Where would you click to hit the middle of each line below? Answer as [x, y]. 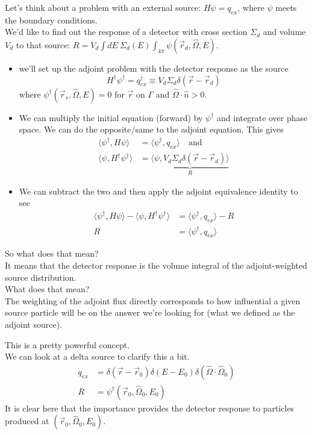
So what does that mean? [52, 253]
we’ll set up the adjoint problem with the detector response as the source [154, 68]
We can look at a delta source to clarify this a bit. [97, 356]
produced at [27, 421]
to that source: [43, 44]
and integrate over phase [262, 117]
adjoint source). [34, 324]
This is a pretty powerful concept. [67, 344]
